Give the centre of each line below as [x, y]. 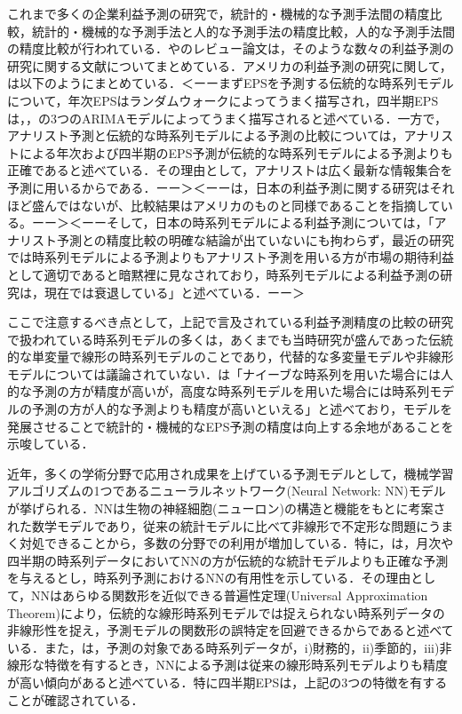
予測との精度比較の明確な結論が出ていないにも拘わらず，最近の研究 [255, 239]
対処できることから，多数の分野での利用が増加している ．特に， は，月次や [236, 543]
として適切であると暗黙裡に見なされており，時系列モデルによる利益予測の [224, 274]
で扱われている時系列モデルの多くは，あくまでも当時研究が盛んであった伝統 [231, 339]
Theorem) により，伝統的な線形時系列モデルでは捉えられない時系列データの [226, 612]
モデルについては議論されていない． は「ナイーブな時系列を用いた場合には [224, 373]
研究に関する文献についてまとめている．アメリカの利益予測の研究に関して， [230, 65]
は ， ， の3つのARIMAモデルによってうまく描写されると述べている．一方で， [227, 118]
